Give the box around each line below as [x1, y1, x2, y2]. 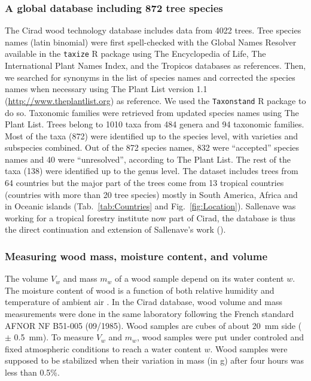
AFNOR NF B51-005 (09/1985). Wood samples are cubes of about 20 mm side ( [5, 319, 302, 331]
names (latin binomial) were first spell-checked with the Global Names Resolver [5, 35, 297, 48]
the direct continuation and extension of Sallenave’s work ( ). [5, 223, 226, 236]
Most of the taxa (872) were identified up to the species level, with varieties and [5, 129, 298, 142]
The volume [5, 272, 48, 285]
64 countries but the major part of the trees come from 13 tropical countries [5, 176, 284, 189]
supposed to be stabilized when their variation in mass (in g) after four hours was [5, 354, 304, 367]
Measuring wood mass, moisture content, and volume [5, 248, 268, 263]
